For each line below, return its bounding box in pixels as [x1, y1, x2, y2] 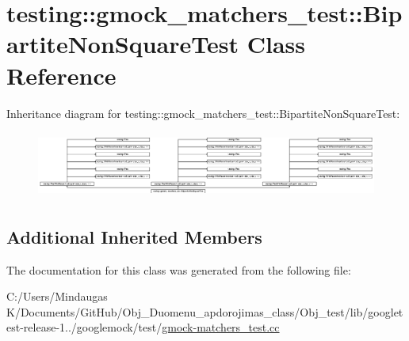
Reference [6, 59, 117, 91]
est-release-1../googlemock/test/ [6, 319, 162, 335]
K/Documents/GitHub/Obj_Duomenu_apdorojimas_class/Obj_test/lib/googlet [6, 303, 403, 320]
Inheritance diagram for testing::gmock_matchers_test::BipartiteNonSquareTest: [6, 104, 400, 121]
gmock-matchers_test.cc [162, 319, 280, 335]
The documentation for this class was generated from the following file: [6, 261, 351, 278]
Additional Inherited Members [6, 224, 262, 248]
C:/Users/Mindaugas [6, 288, 108, 305]
